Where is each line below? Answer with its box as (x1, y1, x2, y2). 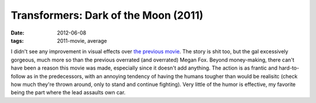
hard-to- (279, 64, 300, 71)
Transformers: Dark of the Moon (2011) (11, 9, 204, 22)
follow (11, 73, 26, 80)
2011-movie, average (57, 37, 108, 44)
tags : (11, 37, 24, 44)
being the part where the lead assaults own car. (11, 89, 126, 96)
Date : (11, 29, 25, 36)
